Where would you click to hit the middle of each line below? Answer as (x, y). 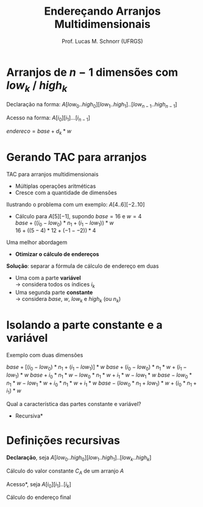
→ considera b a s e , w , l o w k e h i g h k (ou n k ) (68, 300)
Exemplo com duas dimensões (45, 355)
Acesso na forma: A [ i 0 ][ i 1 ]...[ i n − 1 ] (48, 119)
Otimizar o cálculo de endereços (57, 254)
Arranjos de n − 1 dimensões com (92, 72)
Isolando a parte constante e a (84, 325)
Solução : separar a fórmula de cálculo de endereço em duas (83, 266)
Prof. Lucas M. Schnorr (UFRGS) (102, 41)
